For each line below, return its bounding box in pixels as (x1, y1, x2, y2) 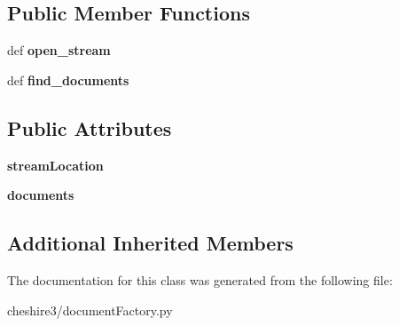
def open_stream (7, 41, 111, 60)
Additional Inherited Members (7, 229, 293, 257)
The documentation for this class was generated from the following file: (7, 270, 393, 289)
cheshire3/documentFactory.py (7, 300, 173, 319)
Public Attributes (7, 114, 172, 141)
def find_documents (7, 70, 129, 89)
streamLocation (7, 155, 104, 174)
